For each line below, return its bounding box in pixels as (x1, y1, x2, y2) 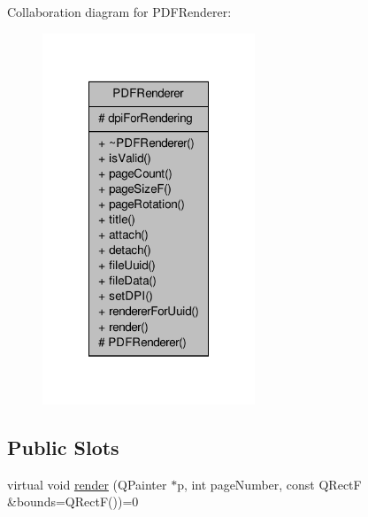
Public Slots (7, 433, 119, 460)
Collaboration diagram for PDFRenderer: (7, 3, 232, 20)
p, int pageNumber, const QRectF (177, 475, 362, 493)
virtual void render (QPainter (7, 475, 167, 493)
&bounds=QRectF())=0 (7, 492, 139, 511)
